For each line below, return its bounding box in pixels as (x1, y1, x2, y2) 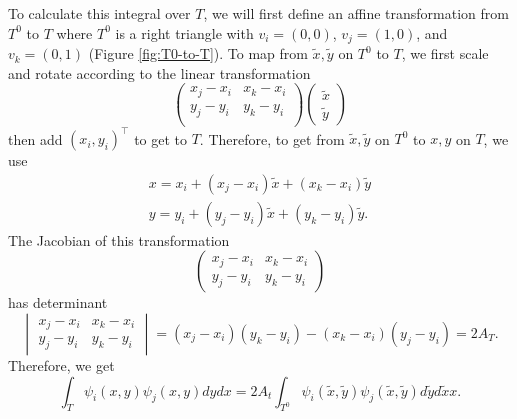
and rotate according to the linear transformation (8, 62, 311, 83)
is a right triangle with (115, 22, 254, 43)
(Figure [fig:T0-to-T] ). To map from (88, 43, 308, 64)
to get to (134, 128, 188, 149)
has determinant (8, 292, 108, 313)
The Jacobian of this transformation (8, 229, 230, 250)
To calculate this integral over (8, 3, 191, 23)
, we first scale (401, 43, 489, 64)
